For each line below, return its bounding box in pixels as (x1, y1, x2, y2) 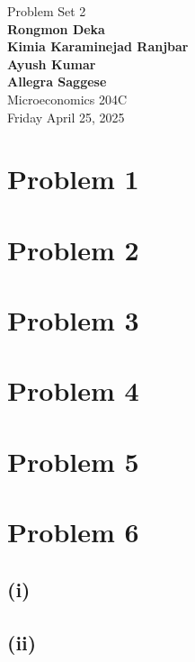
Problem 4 (7, 372, 139, 409)
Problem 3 (7, 302, 139, 339)
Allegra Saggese (7, 72, 107, 91)
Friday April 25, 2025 (7, 107, 125, 126)
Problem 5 (7, 442, 139, 479)
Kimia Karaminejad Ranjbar (7, 37, 189, 56)
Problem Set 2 (7, 2, 86, 20)
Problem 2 (7, 231, 139, 268)
